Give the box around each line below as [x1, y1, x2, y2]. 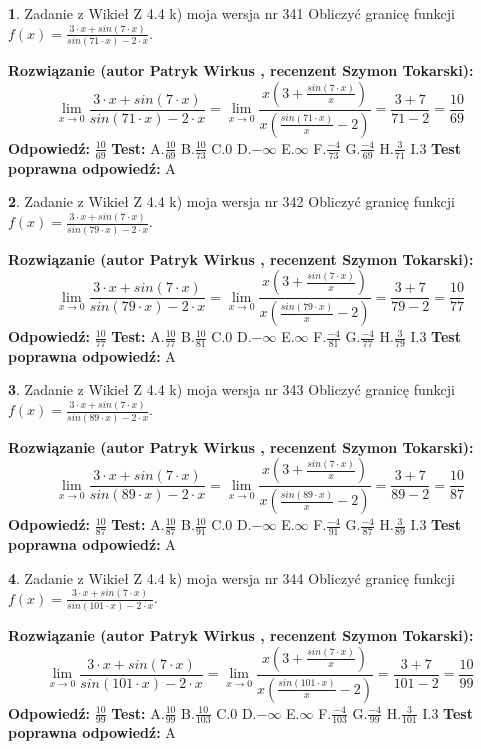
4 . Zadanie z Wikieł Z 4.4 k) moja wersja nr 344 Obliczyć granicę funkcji [8, 567, 455, 588]
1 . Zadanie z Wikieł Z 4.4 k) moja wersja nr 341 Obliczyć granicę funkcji [8, 3, 455, 23]
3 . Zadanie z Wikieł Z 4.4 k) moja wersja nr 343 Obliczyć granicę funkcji [8, 379, 455, 400]
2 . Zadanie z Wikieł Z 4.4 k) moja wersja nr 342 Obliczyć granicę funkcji [8, 191, 455, 212]
